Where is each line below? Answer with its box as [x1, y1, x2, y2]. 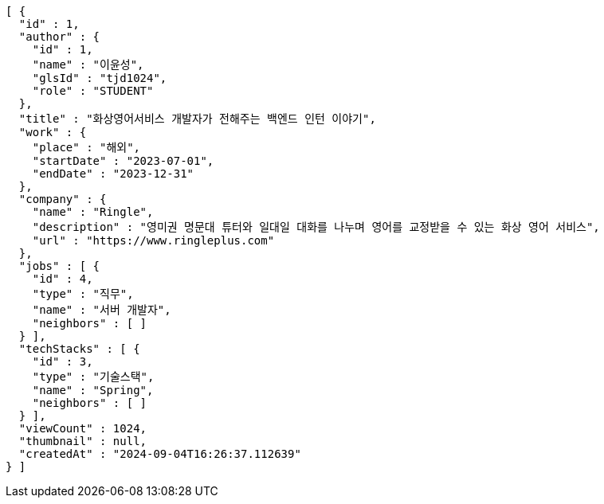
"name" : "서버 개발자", [32, 303, 171, 316]
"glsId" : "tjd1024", [32, 72, 167, 84]
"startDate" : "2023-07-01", [32, 154, 214, 167]
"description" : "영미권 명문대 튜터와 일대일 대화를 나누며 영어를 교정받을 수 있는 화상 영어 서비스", [32, 221, 600, 233]
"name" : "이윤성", [32, 58, 144, 71]
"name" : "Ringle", [32, 205, 154, 218]
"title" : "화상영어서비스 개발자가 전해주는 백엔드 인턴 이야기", [18, 112, 376, 125]
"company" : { [18, 193, 107, 205]
